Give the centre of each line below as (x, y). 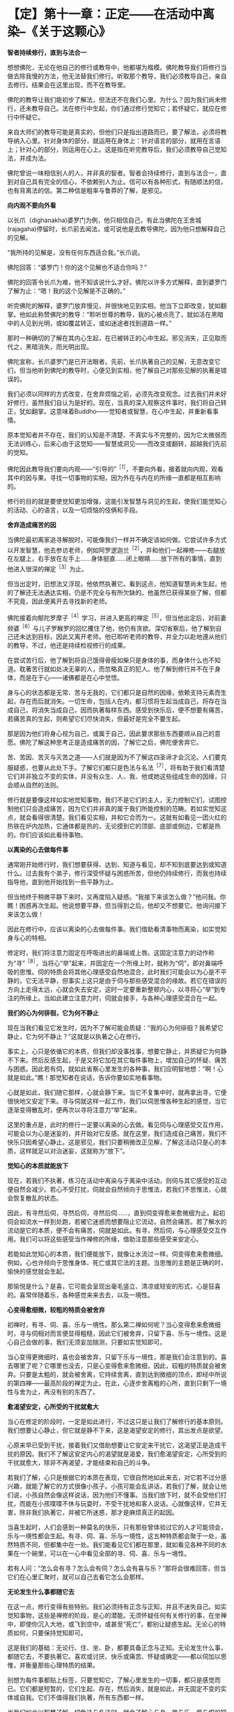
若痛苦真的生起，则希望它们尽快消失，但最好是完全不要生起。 (96, 719)
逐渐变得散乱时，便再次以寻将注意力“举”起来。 (72, 1110)
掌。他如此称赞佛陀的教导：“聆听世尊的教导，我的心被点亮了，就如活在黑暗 (116, 314)
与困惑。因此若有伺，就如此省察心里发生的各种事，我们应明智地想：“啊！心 (116, 1069)
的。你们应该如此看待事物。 (45, 835)
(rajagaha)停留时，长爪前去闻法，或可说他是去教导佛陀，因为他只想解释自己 (117, 228)
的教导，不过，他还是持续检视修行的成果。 (67, 645)
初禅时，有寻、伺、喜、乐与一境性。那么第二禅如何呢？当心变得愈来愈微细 (114, 1324)
